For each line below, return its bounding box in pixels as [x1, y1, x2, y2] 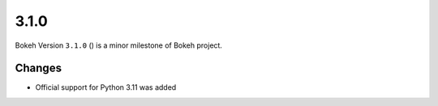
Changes [15, 61, 62, 75]
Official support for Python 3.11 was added [35, 83, 177, 92]
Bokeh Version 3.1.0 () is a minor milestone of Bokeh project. [15, 40, 223, 50]
